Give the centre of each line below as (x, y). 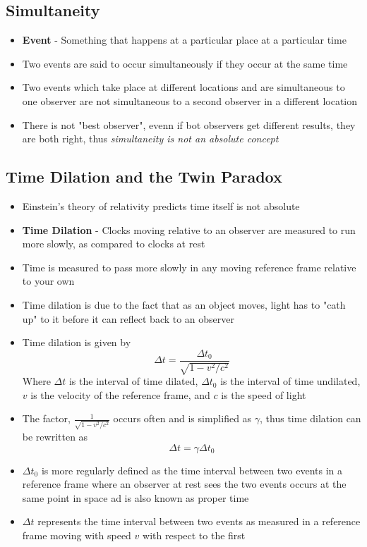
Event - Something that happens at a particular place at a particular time (184, 40)
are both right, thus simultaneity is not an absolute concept (150, 139)
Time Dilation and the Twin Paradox (144, 177)
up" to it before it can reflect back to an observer (128, 318)
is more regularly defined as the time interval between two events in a (192, 470)
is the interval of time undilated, (290, 381)
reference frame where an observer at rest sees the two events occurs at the (184, 484)
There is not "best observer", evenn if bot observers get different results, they (189, 124)
